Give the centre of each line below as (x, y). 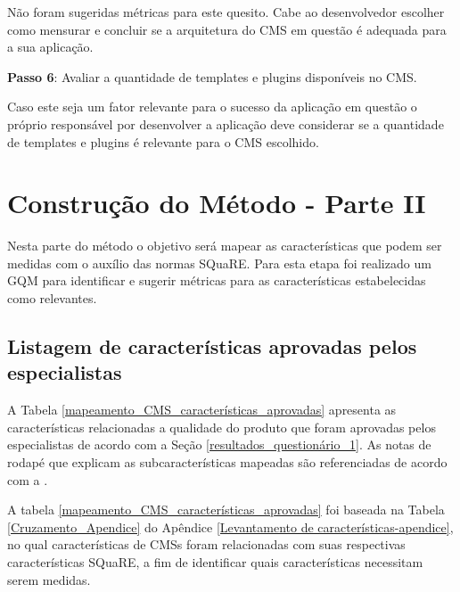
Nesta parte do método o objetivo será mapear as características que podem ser (225, 246)
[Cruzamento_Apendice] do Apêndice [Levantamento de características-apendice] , (230, 526)
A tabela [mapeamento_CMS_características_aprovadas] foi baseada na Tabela (226, 510)
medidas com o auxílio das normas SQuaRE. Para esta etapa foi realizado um (219, 263)
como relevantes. (52, 298)
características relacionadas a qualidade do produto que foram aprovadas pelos (222, 427)
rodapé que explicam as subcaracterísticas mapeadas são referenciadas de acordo (227, 462)
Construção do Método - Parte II (217, 203)
